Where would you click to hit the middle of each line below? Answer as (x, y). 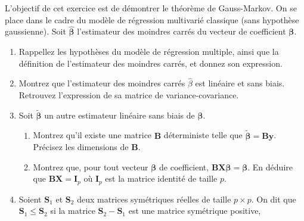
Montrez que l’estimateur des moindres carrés (102, 83)
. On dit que (274, 199)
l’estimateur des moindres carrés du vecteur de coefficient (182, 31)
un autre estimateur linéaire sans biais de (120, 115)
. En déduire (270, 166)
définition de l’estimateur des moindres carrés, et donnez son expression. (151, 63)
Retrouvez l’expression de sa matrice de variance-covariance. (129, 95)
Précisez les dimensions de (81, 147)
